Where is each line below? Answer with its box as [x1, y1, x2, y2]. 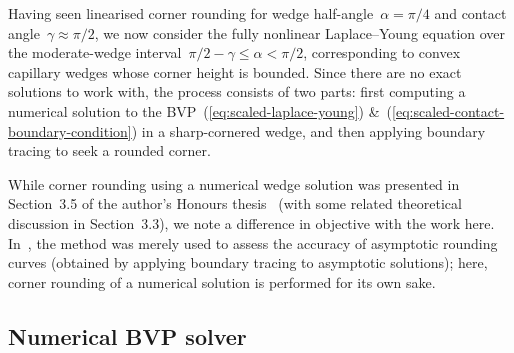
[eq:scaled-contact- [392, 100, 505, 121]
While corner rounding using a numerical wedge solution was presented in [8, 173, 460, 194]
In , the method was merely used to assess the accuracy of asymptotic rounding [8, 232, 498, 253]
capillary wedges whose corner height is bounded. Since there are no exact [8, 61, 462, 82]
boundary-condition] [8, 120, 132, 141]
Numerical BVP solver [8, 320, 247, 351]
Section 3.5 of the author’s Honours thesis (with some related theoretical [8, 193, 462, 214]
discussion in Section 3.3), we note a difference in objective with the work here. [8, 212, 495, 233]
